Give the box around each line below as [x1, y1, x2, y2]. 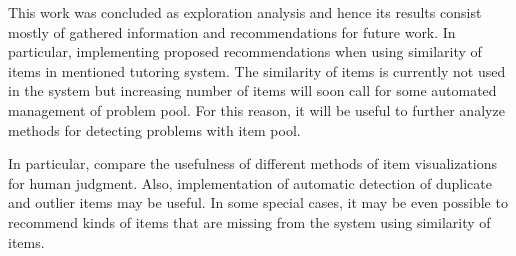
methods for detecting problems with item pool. [8, 119, 301, 140]
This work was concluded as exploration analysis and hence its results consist [8, 2, 482, 22]
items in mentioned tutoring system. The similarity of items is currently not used [8, 60, 506, 81]
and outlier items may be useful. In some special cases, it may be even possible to [8, 192, 508, 213]
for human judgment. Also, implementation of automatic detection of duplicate [8, 172, 492, 193]
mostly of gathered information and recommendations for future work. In [8, 21, 456, 42]
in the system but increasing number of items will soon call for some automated [8, 80, 497, 101]
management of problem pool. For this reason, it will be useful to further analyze [8, 99, 505, 120]
